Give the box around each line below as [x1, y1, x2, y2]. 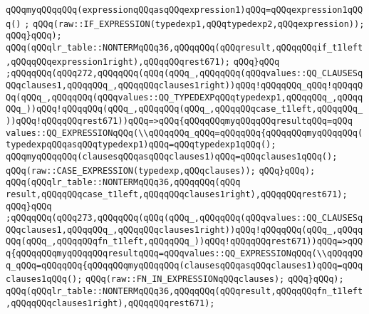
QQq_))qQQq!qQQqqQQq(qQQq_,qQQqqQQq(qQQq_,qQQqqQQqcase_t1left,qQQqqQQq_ [6, 104, 363, 115]
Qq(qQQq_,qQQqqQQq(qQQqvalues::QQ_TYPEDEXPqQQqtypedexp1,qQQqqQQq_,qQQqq [6, 92, 363, 103]
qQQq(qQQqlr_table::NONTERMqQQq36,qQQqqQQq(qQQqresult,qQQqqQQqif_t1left [6, 42, 363, 53]
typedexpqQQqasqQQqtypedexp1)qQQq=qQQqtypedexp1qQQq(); [6, 140, 276, 150]
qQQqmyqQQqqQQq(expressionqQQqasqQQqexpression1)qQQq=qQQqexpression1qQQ [6, 5, 363, 15]
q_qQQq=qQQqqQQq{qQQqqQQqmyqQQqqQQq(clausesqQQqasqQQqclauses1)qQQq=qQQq [6, 260, 363, 271]
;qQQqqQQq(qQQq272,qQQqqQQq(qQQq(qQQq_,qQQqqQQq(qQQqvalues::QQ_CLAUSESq [6, 68, 363, 79]
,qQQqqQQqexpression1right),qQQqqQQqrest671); [6, 56, 230, 67]
